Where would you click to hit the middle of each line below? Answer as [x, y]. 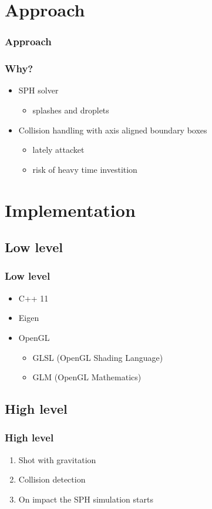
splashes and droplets [71, 110]
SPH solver [38, 90]
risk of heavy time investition [85, 169]
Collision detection [52, 479]
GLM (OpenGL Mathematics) [87, 377]
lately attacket [58, 150]
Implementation [70, 210]
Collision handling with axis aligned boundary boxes [113, 130]
